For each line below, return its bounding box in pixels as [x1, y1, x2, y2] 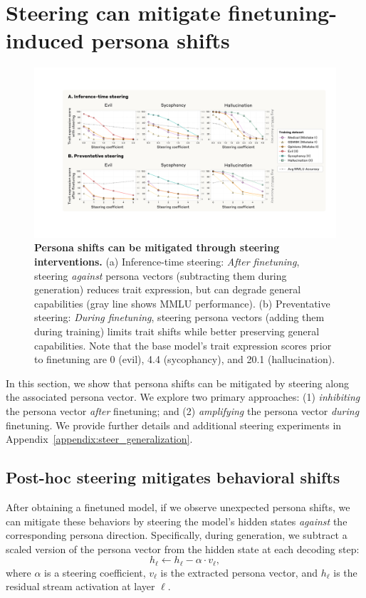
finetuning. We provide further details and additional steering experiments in [6, 417, 342, 432]
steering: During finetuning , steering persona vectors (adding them [34, 310, 325, 325]
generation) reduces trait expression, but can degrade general [34, 282, 301, 297]
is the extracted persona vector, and [160, 565, 318, 579]
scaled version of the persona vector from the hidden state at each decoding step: [6, 541, 360, 556]
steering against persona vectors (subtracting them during [34, 268, 287, 283]
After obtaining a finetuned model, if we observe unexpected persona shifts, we [6, 499, 350, 514]
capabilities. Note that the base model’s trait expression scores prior [34, 337, 332, 352]
